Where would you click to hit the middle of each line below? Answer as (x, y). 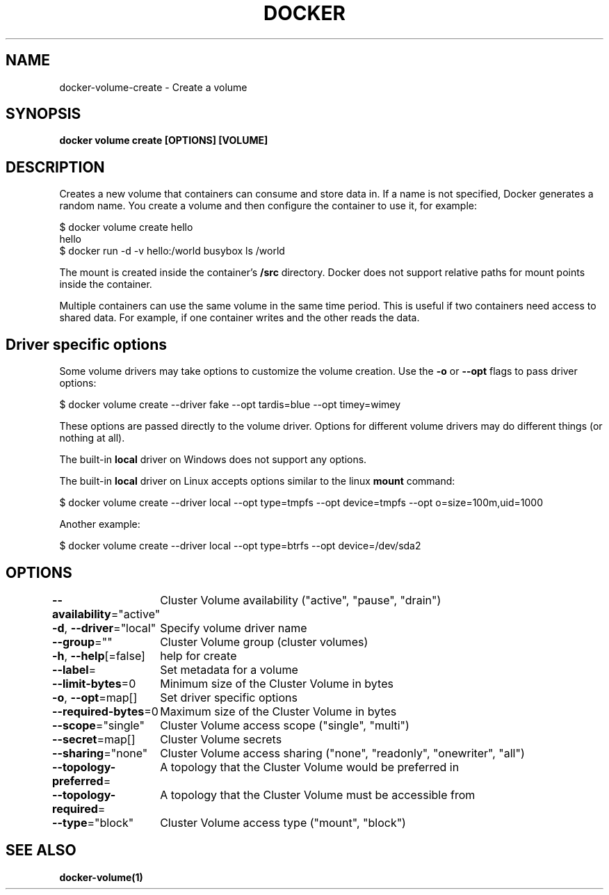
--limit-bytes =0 (94, 683)
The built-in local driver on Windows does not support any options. (213, 460)
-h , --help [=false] (99, 655)
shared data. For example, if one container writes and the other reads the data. (239, 318)
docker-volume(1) (101, 877)
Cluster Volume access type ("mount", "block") (283, 822)
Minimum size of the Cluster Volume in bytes (277, 683)
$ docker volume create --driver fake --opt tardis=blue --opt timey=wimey (230, 405)
